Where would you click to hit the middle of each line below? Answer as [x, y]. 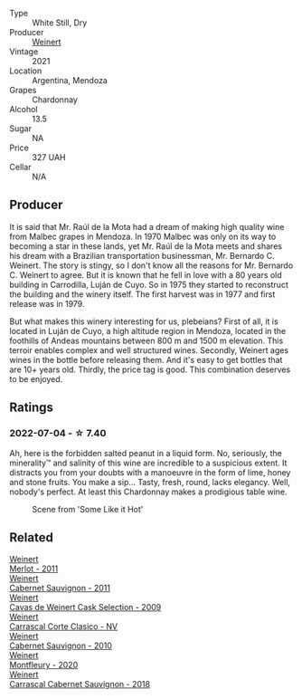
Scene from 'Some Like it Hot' [88, 509]
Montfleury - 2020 [44, 665]
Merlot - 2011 [34, 569]
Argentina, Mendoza [70, 80]
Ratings [32, 408]
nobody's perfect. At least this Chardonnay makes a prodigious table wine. [148, 492]
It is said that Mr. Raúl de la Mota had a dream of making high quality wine [147, 226]
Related [32, 537]
